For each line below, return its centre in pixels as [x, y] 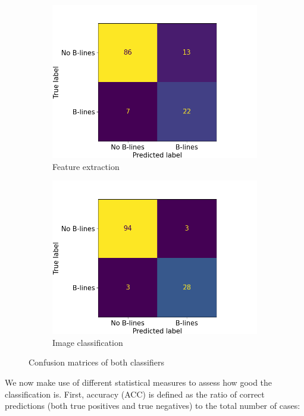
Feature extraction [86, 166]
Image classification [88, 342]
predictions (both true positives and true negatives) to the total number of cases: [153, 406]
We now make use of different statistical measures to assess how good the [139, 382]
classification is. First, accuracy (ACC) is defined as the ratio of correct [135, 394]
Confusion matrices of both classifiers [96, 362]
